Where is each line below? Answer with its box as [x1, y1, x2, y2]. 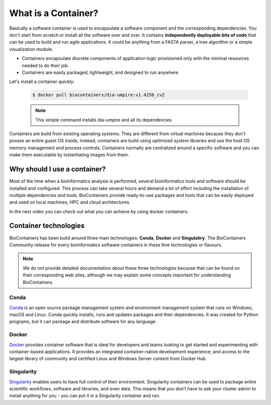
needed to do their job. [22, 62, 69, 68]
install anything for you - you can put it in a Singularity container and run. [9, 392, 161, 399]
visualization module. [9, 46, 53, 52]
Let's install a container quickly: [9, 78, 75, 85]
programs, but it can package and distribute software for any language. [9, 319, 157, 325]
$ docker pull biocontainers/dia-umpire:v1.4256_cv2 [32, 92, 165, 98]
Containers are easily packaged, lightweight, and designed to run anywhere [22, 69, 179, 75]
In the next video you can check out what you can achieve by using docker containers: [9, 209, 189, 215]
